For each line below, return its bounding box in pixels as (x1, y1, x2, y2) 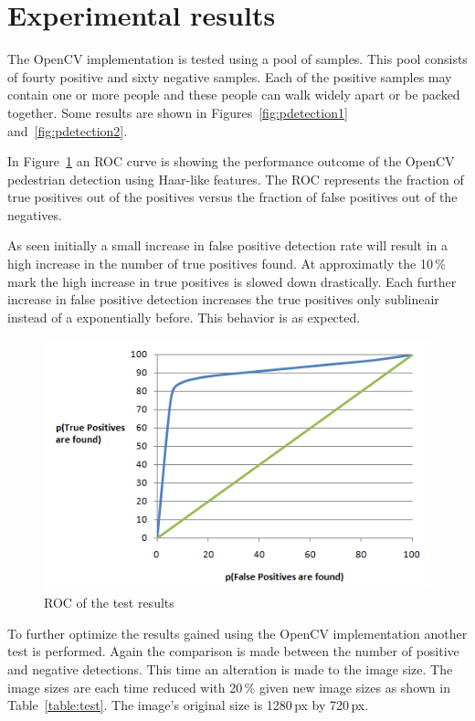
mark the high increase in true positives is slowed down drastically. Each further (7, 271, 457, 291)
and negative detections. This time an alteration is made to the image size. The (7, 660, 453, 679)
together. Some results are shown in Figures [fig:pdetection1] (7, 102, 348, 122)
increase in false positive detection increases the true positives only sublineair (7, 290, 439, 309)
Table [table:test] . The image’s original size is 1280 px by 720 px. (7, 695, 369, 715)
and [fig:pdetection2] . (7, 121, 128, 140)
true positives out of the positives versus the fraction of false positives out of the (7, 187, 458, 207)
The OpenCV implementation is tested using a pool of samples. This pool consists (7, 49, 468, 69)
